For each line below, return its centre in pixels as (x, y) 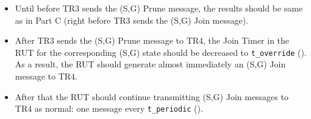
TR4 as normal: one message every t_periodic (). (109, 108)
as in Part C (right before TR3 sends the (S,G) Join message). (132, 20)
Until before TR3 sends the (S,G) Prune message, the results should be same (159, 8)
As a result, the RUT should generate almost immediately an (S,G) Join (150, 64)
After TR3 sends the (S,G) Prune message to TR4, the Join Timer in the (152, 40)
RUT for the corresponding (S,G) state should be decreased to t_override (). (161, 52)
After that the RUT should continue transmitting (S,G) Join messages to (152, 96)
